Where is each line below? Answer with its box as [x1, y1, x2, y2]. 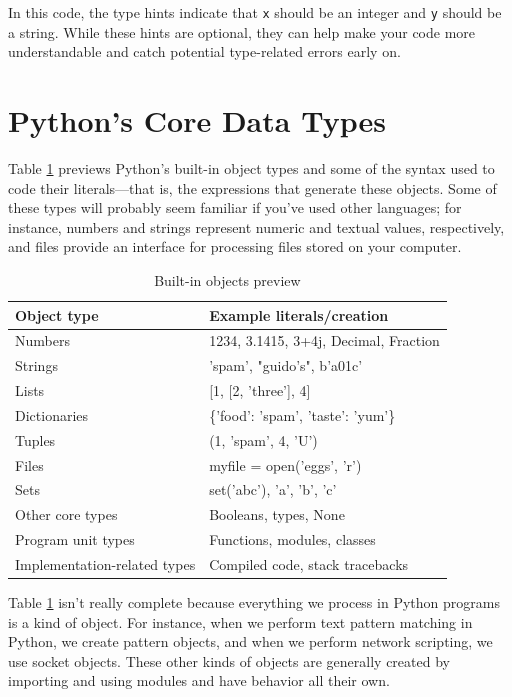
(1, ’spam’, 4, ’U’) [209, 429, 318, 450]
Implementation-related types [15, 553, 196, 574]
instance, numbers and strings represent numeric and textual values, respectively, [8, 216, 505, 237]
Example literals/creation [209, 304, 389, 325]
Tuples [15, 429, 56, 450]
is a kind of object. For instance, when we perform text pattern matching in [8, 611, 473, 632]
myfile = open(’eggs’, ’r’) [209, 454, 362, 475]
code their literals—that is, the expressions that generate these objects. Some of [8, 177, 497, 198]
